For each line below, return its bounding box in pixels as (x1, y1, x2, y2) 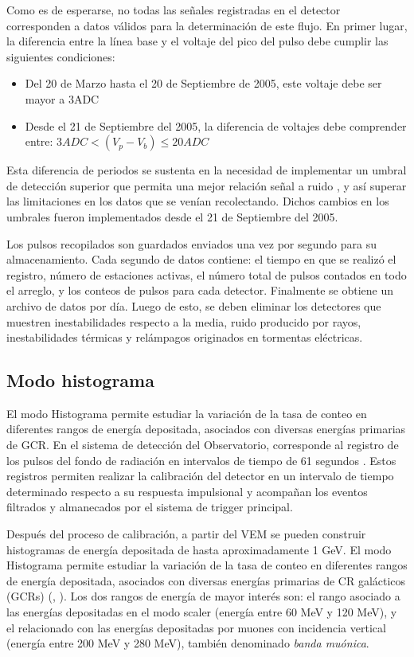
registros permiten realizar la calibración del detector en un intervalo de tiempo (6, 467, 394, 484)
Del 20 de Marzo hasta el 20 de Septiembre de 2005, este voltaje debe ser (25, 75, 382, 92)
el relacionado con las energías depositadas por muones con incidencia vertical (6, 619, 386, 635)
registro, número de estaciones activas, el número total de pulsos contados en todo (6, 266, 407, 283)
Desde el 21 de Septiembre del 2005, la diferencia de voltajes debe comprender (25, 117, 407, 134)
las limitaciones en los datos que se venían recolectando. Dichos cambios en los (6, 193, 389, 209)
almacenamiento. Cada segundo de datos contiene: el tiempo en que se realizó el (6, 251, 396, 268)
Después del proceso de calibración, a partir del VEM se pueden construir (6, 526, 366, 542)
